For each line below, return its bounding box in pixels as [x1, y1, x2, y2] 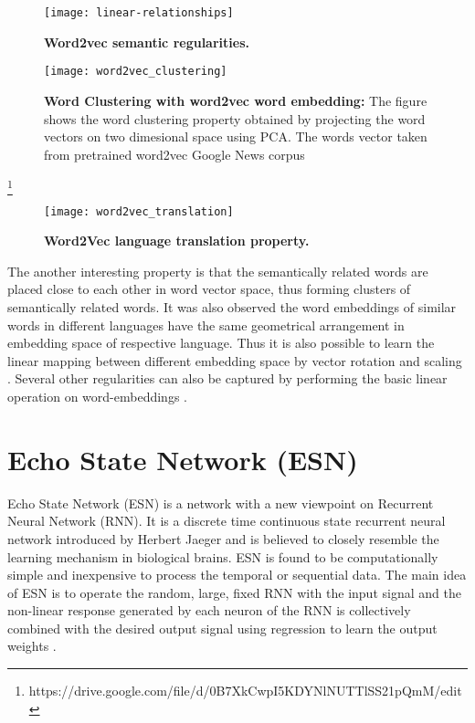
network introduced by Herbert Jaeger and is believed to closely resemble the [7, 529, 439, 548]
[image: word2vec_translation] [44, 204, 234, 218]
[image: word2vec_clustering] [44, 65, 227, 79]
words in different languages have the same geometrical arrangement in [7, 315, 405, 334]
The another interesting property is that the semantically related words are [7, 261, 428, 280]
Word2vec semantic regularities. [44, 32, 249, 51]
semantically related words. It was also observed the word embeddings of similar [7, 298, 457, 317]
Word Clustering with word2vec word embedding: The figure [44, 90, 427, 110]
